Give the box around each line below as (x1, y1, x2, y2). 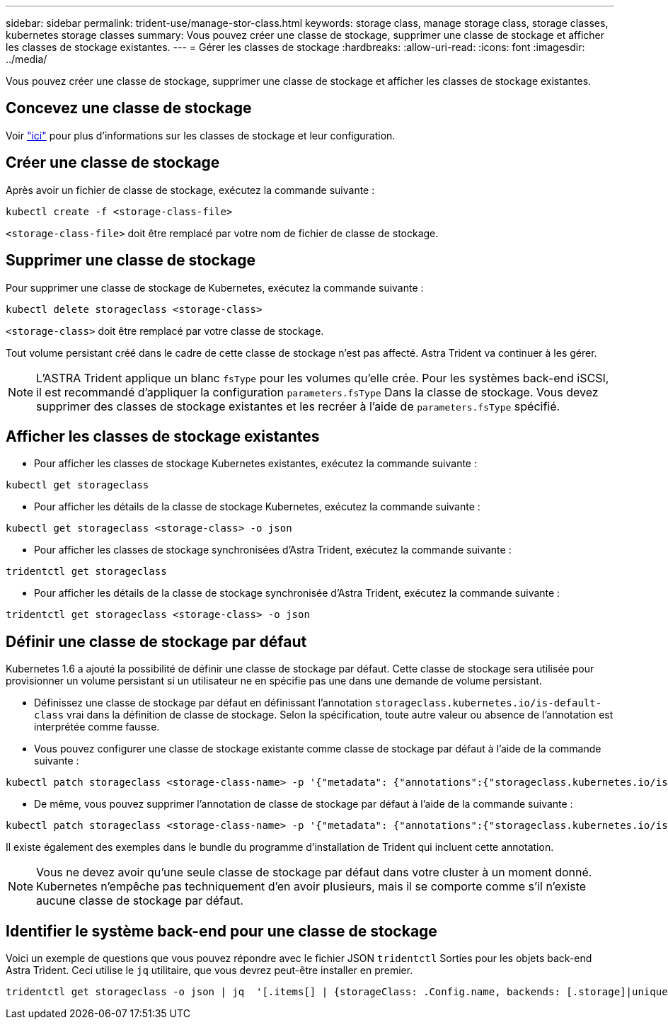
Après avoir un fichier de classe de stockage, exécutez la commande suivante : (6, 183, 375, 196)
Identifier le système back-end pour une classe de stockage (6, 922, 437, 940)
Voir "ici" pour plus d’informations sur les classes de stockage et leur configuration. (6, 129, 396, 142)
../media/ (6, 53, 47, 65)
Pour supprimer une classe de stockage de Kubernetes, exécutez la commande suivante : (6, 281, 424, 294)
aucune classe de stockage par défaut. (36, 893, 243, 908)
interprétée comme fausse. (34, 721, 160, 733)
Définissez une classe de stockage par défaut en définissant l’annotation (34, 697, 372, 709)
